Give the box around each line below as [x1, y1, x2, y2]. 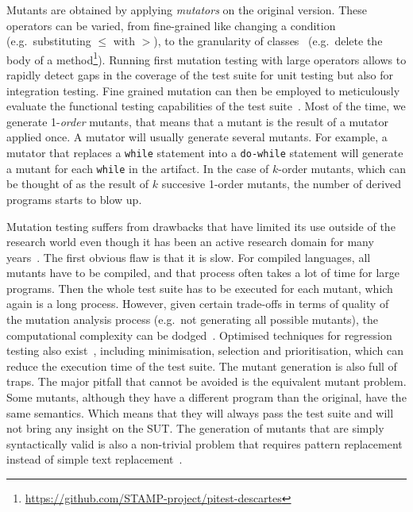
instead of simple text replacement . [6, 451, 183, 468]
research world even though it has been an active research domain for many [6, 233, 374, 250]
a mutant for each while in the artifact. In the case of [6, 160, 269, 176]
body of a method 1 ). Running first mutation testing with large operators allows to [6, 48, 407, 67]
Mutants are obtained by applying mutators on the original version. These [6, 2, 367, 17]
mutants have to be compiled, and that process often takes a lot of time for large [6, 264, 400, 281]
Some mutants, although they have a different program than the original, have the [6, 389, 407, 406]
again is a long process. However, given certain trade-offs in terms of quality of [6, 295, 389, 312]
